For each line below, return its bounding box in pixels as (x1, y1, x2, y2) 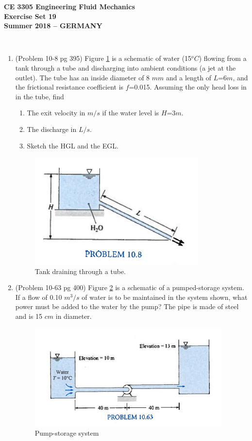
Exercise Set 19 (4, 11, 56, 21)
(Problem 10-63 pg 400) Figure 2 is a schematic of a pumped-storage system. (15, 282, 244, 293)
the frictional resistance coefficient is (15, 82, 124, 92)
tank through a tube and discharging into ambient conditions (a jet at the (15, 62, 236, 73)
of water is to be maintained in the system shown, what (82, 292, 248, 302)
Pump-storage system (34, 427, 99, 438)
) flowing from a (199, 53, 247, 63)
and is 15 (15, 311, 43, 321)
